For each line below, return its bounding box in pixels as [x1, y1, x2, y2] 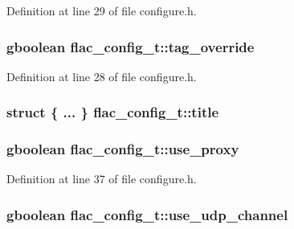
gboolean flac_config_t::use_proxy [6, 139, 239, 159]
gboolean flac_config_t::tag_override [6, 36, 255, 56]
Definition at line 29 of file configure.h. [6, 2, 197, 18]
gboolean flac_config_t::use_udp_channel [6, 204, 288, 224]
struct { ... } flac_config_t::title [6, 102, 219, 122]
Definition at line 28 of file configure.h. [6, 67, 197, 84]
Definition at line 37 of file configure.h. [6, 170, 197, 187]
